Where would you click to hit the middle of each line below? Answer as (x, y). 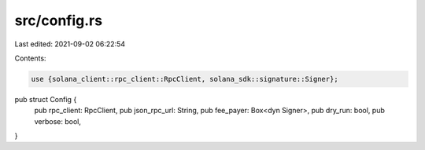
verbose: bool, (58, 121)
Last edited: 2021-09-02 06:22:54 (70, 44)
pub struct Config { (46, 99)
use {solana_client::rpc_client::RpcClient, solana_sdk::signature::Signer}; (185, 79)
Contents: (30, 58)
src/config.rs (58, 20)
